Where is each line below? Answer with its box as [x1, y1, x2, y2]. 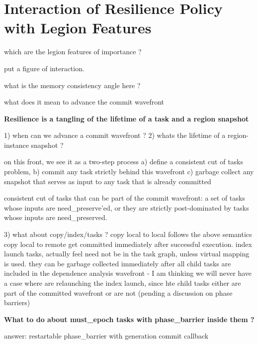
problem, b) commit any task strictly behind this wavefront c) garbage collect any [4, 166, 254, 177]
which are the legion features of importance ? [4, 46, 142, 57]
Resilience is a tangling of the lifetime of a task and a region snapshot [4, 113, 249, 123]
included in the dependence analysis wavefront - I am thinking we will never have [4, 268, 252, 278]
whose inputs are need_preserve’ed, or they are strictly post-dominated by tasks [4, 202, 249, 213]
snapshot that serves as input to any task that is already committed [4, 176, 211, 186]
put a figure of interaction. [4, 63, 85, 73]
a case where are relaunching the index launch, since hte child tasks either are [4, 278, 241, 288]
